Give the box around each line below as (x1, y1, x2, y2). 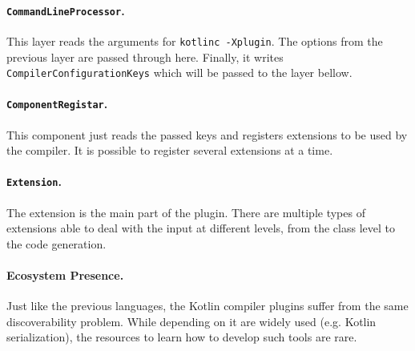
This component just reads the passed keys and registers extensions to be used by (6, 126, 408, 143)
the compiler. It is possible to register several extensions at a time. (6, 142, 333, 159)
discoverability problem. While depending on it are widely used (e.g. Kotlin (6, 313, 377, 329)
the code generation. (6, 235, 107, 252)
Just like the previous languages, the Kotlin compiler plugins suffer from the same (6, 297, 409, 314)
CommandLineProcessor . (6, 2, 125, 18)
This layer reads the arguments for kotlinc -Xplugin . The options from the (6, 32, 383, 49)
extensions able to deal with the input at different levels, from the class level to (6, 220, 395, 236)
